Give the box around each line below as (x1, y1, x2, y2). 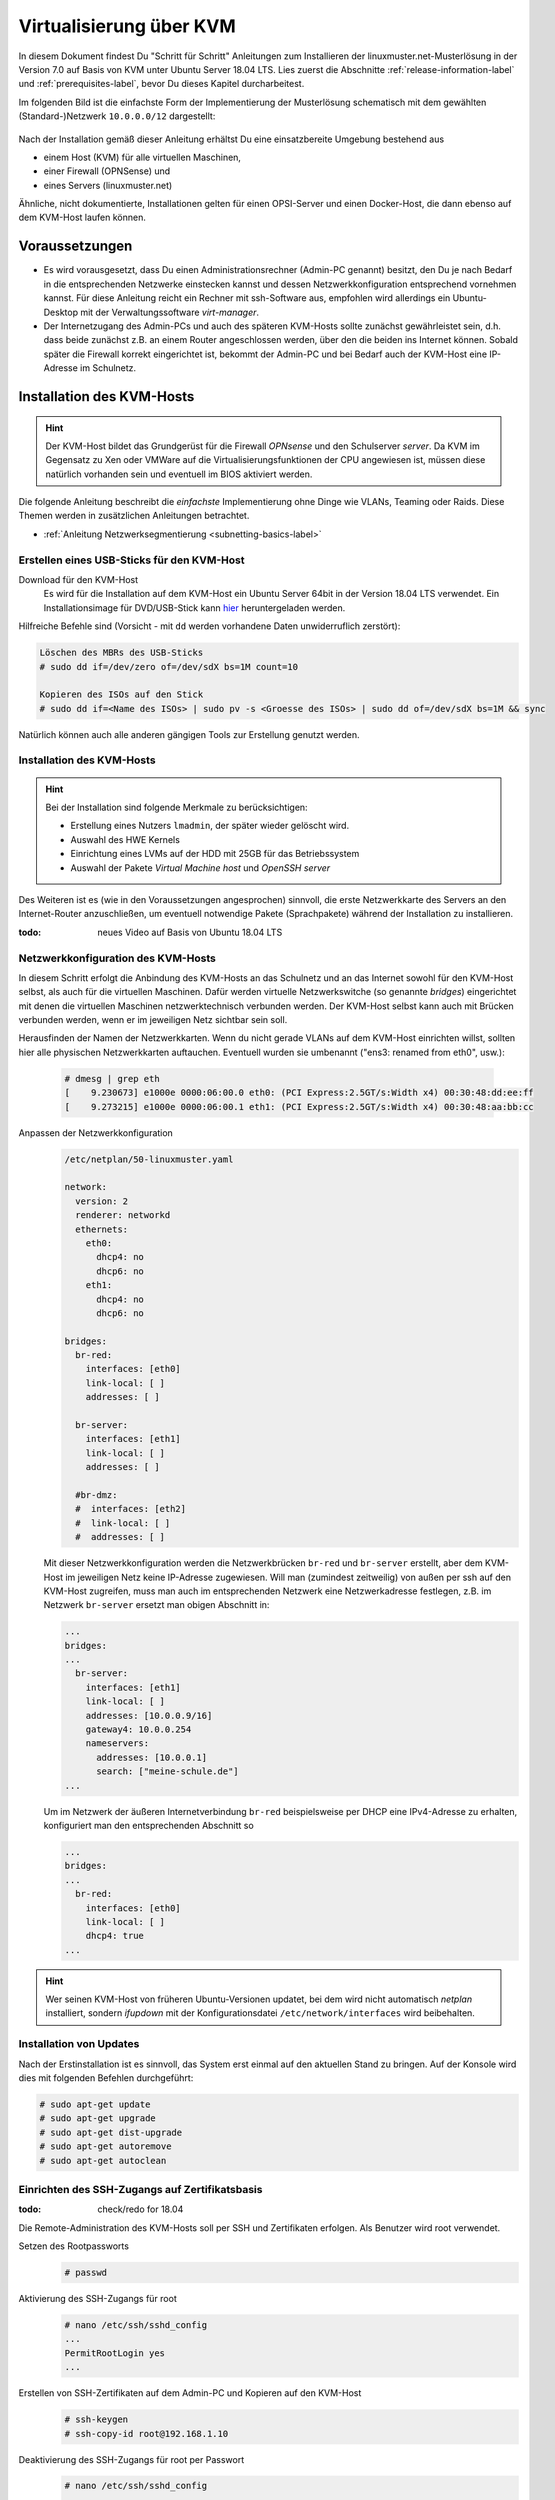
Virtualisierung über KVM (18, 15, 237, 37)
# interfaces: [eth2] (75, 1503, 187, 1515)
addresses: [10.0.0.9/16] (85, 1710, 213, 1721)
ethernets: (75, 1223, 129, 1235)
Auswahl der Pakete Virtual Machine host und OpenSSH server (70, 861, 331, 874)
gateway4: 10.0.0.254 (85, 1724, 192, 1735)
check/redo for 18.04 (97, 2203, 184, 2215)
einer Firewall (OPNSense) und (43, 165, 171, 177)
